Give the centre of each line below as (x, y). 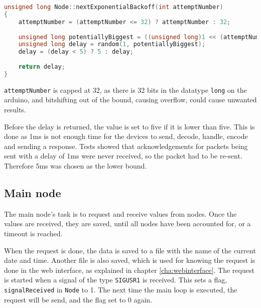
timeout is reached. (33, 233)
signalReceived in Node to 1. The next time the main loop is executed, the (121, 289)
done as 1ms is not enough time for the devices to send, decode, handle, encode (126, 136)
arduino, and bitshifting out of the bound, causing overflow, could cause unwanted (130, 100)
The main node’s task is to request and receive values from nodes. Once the (120, 213)
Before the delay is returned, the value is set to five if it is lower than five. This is (129, 126)
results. (15, 109)
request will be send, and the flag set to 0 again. (78, 299)
